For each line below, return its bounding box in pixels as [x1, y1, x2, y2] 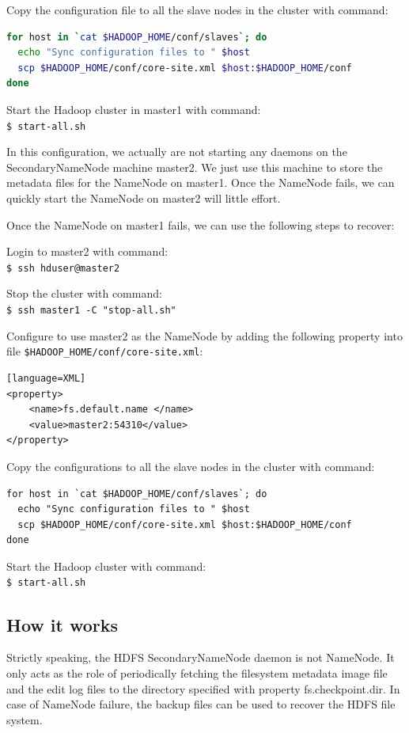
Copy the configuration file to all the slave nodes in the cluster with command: [6, 2, 388, 17]
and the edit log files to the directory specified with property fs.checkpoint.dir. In [6, 680, 400, 697]
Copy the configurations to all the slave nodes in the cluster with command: [6, 458, 375, 474]
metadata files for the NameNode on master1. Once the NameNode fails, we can [6, 174, 395, 191]
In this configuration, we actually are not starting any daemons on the [6, 143, 347, 160]
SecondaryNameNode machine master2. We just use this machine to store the [6, 158, 383, 175]
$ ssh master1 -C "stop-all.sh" [6, 305, 176, 317]
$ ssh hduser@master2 [6, 262, 120, 274]
